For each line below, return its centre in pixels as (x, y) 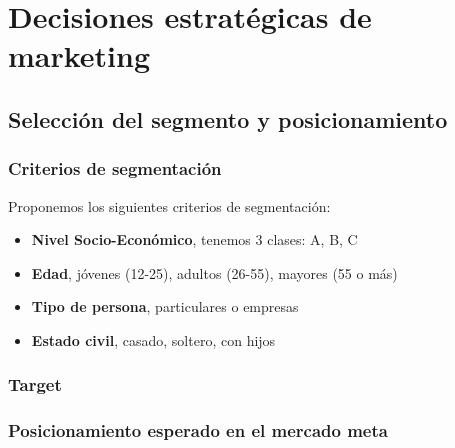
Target (35, 384)
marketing (79, 55)
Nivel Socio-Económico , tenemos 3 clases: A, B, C (194, 239)
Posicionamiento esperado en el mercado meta (198, 430)
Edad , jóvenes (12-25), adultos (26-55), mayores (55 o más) (214, 272)
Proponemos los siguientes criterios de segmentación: (169, 205)
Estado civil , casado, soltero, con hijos (153, 339)
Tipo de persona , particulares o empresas (165, 306)
